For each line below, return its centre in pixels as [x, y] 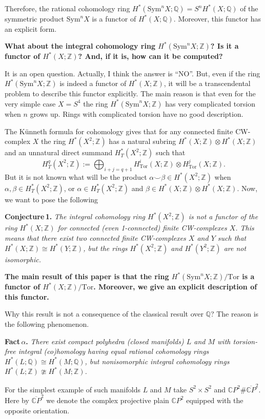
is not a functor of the [223, 216]
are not [235, 248]
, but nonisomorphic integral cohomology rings [157, 361]
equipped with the [215, 400]
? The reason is [235, 314]
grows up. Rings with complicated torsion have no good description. [137, 113]
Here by [17, 400]
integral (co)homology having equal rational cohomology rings [114, 351]
